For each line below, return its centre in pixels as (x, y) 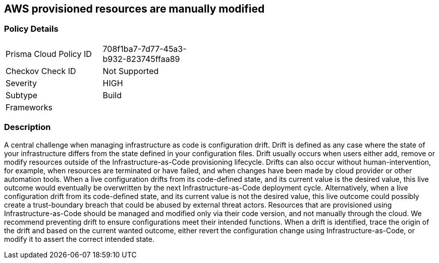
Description (28, 127)
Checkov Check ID (41, 71)
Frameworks (29, 107)
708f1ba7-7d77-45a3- (145, 49)
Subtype (22, 95)
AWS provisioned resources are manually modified (134, 9)
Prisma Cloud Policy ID (49, 54)
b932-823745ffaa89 (141, 59)
